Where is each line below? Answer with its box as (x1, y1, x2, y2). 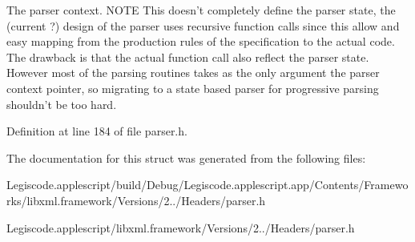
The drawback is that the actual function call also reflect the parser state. (6, 48, 369, 65)
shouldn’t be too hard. (6, 95, 117, 112)
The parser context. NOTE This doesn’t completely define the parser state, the (6, 2, 396, 18)
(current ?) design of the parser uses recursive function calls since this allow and (6, 17, 400, 34)
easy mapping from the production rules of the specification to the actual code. (6, 33, 395, 50)
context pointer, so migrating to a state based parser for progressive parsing (6, 79, 379, 96)
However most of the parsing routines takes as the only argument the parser (6, 64, 380, 81)
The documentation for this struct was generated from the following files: (6, 149, 366, 166)
